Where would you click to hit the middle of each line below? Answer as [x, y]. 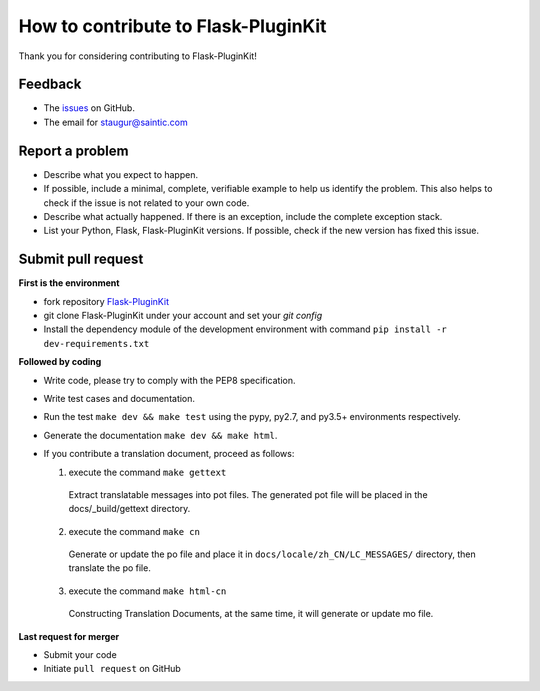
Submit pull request [81, 259]
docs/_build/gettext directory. [129, 509]
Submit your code [80, 655]
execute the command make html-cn [147, 591]
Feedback [50, 84]
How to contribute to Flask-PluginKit [172, 26]
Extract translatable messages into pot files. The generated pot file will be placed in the [248, 494]
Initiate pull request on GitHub [112, 669]
